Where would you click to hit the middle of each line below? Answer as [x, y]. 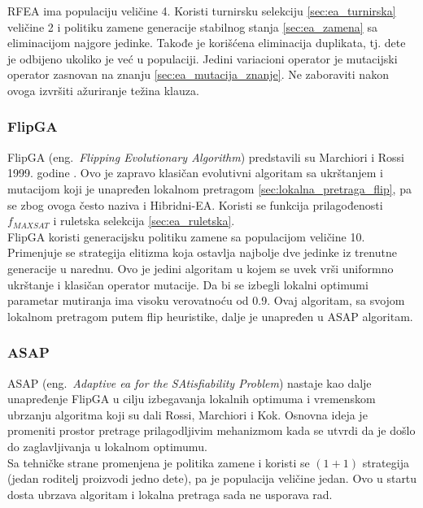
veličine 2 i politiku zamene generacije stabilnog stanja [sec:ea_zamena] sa [192, 26]
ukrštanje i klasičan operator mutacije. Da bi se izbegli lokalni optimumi [188, 284]
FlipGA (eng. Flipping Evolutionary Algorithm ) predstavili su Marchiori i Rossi [206, 156]
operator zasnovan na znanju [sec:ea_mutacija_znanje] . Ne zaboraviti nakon [198, 74]
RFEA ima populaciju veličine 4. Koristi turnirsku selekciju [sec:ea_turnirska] [202, 11]
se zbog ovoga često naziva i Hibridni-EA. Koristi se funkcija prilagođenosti [195, 204]
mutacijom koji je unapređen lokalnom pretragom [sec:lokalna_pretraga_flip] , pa [209, 188]
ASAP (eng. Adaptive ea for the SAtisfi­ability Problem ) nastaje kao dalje [190, 382]
